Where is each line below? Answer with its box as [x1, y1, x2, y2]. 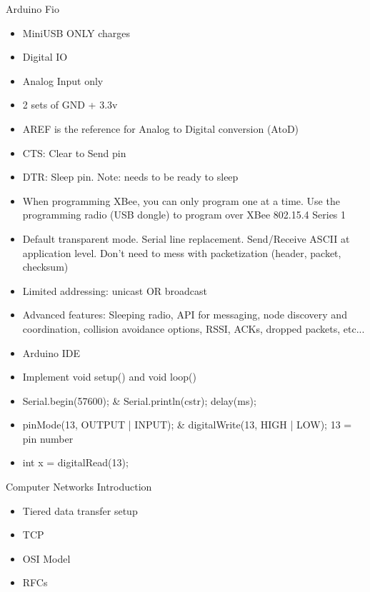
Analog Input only [22, 73, 104, 88]
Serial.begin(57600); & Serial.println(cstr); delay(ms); [22, 393, 256, 408]
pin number [22, 431, 74, 446]
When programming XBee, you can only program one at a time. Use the [22, 193, 340, 208]
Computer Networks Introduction [6, 479, 152, 494]
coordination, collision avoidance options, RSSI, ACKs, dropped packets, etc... [22, 321, 365, 336]
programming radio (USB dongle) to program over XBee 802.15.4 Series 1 [22, 207, 346, 222]
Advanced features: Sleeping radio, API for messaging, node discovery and [22, 307, 347, 322]
